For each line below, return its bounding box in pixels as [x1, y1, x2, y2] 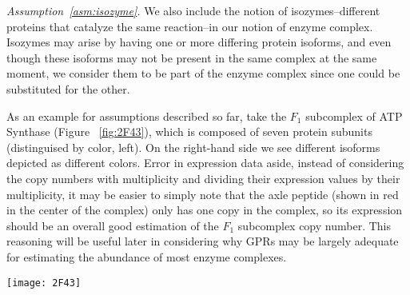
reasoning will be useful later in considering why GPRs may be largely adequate [6, 233, 399, 249]
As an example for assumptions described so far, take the [6, 107, 287, 124]
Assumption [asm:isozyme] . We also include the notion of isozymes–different [6, 2, 380, 18]
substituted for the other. [6, 80, 130, 97]
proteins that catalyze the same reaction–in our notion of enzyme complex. [6, 18, 373, 34]
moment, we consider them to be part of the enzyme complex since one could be [6, 65, 400, 82]
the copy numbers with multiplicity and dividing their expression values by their [6, 169, 400, 186]
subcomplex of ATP [305, 107, 403, 124]
